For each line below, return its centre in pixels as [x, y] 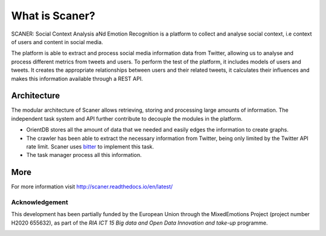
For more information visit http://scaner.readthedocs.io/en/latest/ [92, 187]
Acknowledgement [40, 202]
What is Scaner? [53, 16]
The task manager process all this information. [84, 155]
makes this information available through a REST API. [77, 78]
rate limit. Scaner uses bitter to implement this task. [90, 146]
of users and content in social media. [57, 42]
